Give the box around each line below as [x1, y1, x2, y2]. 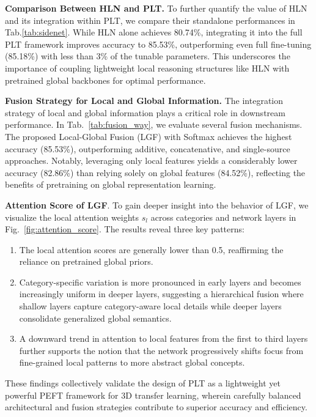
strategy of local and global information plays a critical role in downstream [5, 106, 285, 119]
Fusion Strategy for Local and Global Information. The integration [5, 94, 284, 107]
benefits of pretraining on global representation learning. [5, 178, 216, 191]
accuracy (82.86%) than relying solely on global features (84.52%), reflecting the [5, 166, 306, 179]
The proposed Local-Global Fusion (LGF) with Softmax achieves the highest [5, 130, 292, 142]
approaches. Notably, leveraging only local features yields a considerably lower [5, 154, 298, 167]
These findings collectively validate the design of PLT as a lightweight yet [5, 377, 281, 389]
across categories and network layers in [150, 210, 296, 223]
